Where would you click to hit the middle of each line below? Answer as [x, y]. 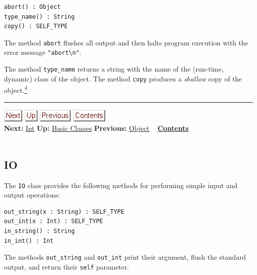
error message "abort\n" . [43, 52]
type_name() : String [40, 17]
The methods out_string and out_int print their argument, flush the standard [125, 257]
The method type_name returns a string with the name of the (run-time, [114, 69]
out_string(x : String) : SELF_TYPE [64, 212]
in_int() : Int [29, 241]
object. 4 [16, 89]
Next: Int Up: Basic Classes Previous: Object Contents [96, 128]
